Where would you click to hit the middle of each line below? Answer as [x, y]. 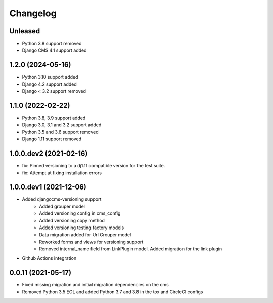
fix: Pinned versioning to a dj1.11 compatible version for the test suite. [94, 166]
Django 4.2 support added [49, 84]
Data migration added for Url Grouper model [85, 235]
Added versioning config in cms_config [80, 213]
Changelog [33, 13]
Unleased [25, 31]
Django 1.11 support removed [52, 139]
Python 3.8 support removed [52, 44]
